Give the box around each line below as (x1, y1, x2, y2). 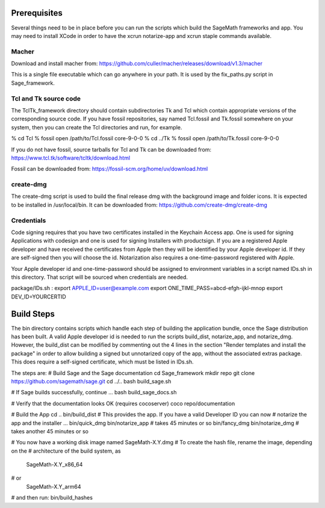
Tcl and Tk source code (11, 94, 81, 102)
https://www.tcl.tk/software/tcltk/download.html (11, 154, 131, 161)
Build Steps (11, 309, 55, 319)
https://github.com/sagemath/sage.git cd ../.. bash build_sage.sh (11, 377, 172, 385)
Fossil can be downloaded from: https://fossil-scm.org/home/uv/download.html (11, 166, 208, 173)
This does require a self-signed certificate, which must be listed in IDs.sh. (11, 358, 194, 365)
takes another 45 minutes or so (11, 427, 88, 435)
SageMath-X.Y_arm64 (26, 483, 81, 490)
